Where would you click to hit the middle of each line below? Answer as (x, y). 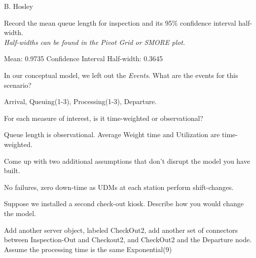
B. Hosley (18, 6)
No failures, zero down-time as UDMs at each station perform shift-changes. (119, 187)
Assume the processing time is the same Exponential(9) (88, 249)
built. (12, 170)
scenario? (18, 85)
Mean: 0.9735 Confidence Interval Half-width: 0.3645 (84, 58)
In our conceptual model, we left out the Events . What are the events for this (121, 75)
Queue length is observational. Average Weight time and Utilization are (112, 134)
